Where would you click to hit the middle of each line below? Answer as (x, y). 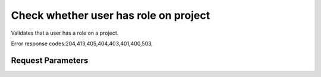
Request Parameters (50, 60)
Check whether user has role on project (111, 15)
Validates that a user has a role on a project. (65, 33)
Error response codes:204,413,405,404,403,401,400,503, (82, 43)
